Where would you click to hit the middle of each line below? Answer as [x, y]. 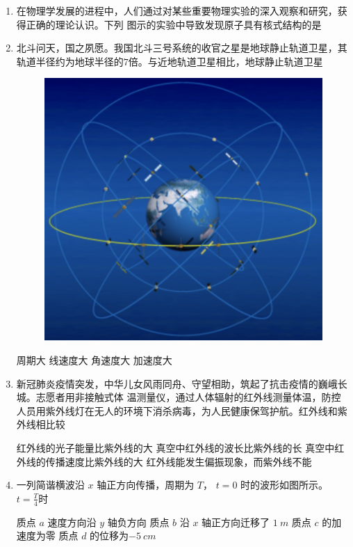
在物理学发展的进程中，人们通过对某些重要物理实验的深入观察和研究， [177, 10]
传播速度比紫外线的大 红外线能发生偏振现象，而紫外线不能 [179, 461]
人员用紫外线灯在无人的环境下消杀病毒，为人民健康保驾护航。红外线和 [177, 410]
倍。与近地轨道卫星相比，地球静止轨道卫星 [225, 61]
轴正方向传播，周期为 [146, 485]
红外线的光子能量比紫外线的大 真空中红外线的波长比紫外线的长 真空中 [175, 447]
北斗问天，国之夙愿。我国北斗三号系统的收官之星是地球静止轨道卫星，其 [182, 48]
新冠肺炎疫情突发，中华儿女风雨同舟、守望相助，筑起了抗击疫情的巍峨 [177, 383]
